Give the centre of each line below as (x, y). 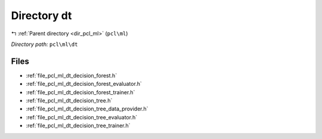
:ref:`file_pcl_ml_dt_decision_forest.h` (72, 75)
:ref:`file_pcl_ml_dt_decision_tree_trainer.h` (78, 126)
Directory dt (41, 16)
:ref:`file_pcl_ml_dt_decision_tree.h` (69, 101)
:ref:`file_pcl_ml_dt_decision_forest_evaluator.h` (84, 84)
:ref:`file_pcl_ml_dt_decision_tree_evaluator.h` (81, 117)
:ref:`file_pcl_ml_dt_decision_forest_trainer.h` (80, 92)
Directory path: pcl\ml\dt (44, 44)
